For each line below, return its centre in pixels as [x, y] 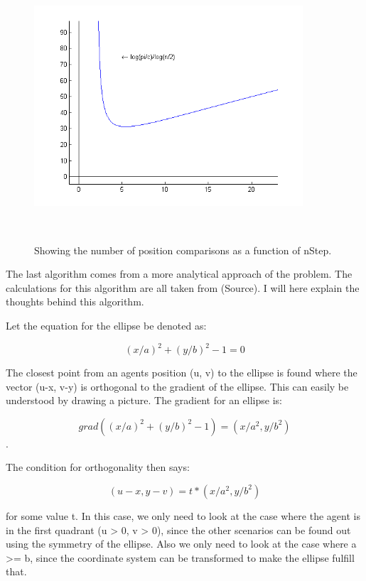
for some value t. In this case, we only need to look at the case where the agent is [183, 515]
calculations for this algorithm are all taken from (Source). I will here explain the [183, 287]
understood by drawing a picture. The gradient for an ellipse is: [144, 400]
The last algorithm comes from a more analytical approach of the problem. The [179, 274]
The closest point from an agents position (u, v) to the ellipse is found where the [182, 372]
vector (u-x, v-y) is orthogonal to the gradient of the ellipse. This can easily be [177, 386]
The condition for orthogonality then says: [98, 467]
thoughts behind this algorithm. [75, 302]
